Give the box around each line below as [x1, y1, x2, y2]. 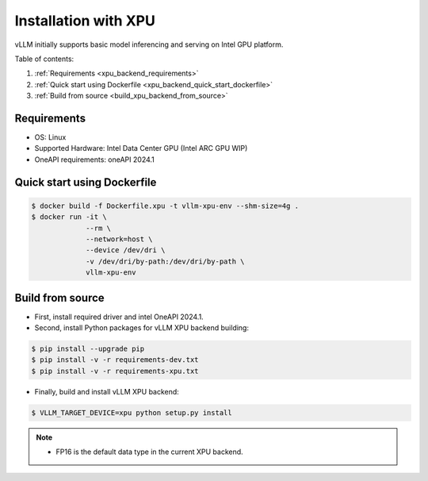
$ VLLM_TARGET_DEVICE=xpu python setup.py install [31, 408, 233, 417]
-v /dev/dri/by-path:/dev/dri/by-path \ [86, 256, 245, 266]
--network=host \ [86, 234, 154, 244]
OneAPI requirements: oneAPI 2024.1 [34, 155, 155, 164]
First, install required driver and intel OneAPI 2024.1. [34, 312, 204, 321]
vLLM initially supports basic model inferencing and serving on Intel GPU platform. [14, 40, 284, 49]
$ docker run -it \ [31, 213, 107, 221]
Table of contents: [14, 54, 75, 63]
